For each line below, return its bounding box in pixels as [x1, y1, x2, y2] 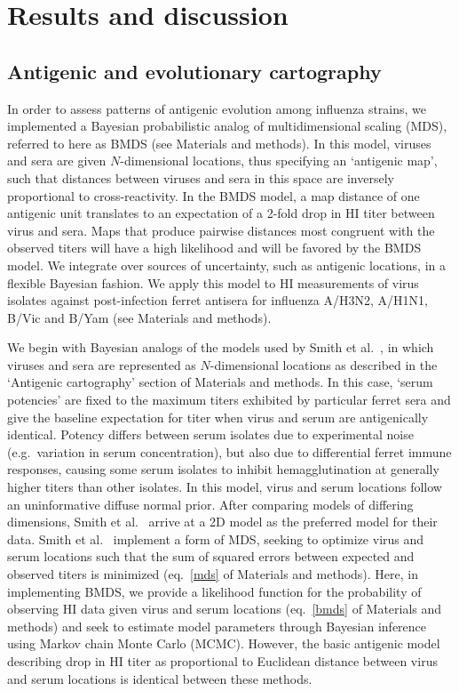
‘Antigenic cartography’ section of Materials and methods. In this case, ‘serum [7, 373, 433, 391]
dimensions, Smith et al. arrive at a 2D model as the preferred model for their [7, 512, 438, 531]
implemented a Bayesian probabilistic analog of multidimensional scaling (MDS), [7, 117, 447, 135]
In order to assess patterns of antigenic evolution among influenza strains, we [7, 99, 427, 117]
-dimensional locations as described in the [210, 355, 438, 374]
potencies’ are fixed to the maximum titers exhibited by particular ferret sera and [7, 390, 451, 409]
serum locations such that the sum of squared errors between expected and [7, 547, 415, 566]
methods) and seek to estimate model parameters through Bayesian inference [7, 616, 427, 635]
